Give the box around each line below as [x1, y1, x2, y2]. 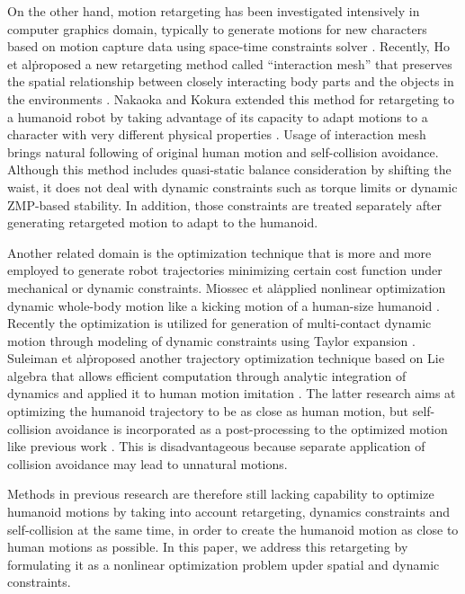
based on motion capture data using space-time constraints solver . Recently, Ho [7, 37, 450, 56]
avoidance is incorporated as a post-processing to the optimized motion [55, 419, 448, 438]
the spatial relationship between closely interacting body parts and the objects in [7, 72, 454, 91]
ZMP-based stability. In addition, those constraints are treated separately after [7, 195, 443, 214]
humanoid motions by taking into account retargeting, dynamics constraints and [7, 502, 451, 521]
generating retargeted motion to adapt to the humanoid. [7, 213, 318, 232]
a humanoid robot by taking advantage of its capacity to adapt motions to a [7, 107, 428, 126]
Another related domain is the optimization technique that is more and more [7, 243, 432, 262]
